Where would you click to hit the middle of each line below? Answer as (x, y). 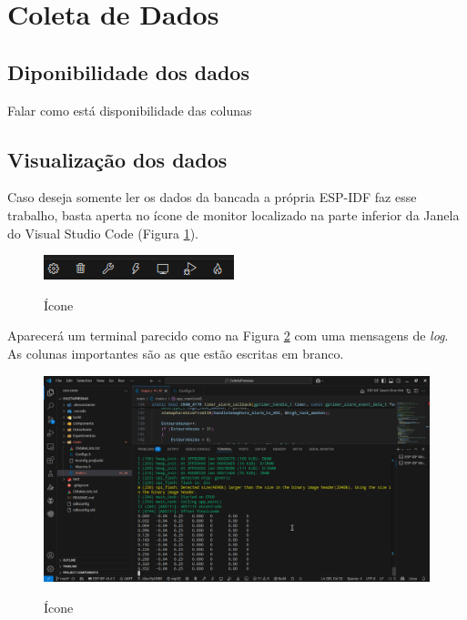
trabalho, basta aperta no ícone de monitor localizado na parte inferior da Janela (233, 214)
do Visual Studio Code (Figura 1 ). (103, 233)
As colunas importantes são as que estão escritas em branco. (176, 353)
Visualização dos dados (117, 159)
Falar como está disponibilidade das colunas (130, 110)
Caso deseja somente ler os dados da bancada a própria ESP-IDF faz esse (212, 197)
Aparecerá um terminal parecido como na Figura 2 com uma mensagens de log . (228, 335)
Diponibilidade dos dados (128, 71)
